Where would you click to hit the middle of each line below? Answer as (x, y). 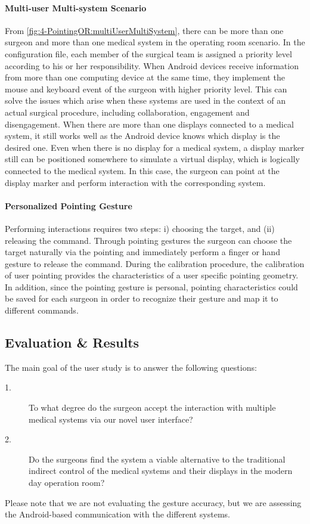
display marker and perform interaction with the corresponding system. (135, 182)
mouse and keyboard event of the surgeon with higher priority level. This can (146, 89)
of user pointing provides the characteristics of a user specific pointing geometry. (152, 275)
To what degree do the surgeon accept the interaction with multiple (152, 407)
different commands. (42, 310)
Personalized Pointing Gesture (69, 205)
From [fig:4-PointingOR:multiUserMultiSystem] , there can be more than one (144, 30)
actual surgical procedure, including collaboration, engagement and (127, 112)
